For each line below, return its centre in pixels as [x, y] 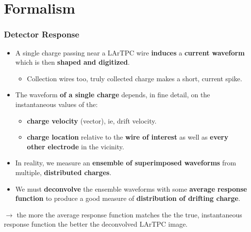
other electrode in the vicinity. [75, 146]
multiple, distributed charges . [63, 172]
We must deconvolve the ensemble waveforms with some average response [131, 188]
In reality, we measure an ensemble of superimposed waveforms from [126, 163]
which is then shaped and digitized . [73, 62]
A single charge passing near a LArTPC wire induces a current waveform [130, 52]
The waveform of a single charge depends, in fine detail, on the [113, 95]
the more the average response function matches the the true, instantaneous [129, 214]
